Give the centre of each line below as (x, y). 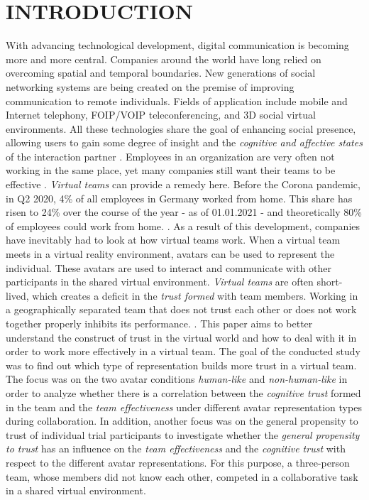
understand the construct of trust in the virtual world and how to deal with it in (181, 337)
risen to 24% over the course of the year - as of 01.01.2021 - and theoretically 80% (184, 212)
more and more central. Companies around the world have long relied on (164, 59)
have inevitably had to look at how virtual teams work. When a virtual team (173, 240)
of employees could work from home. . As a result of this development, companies (183, 225)
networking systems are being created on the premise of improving (150, 86)
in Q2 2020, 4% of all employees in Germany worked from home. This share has (179, 198)
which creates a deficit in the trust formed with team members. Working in (195, 295)
